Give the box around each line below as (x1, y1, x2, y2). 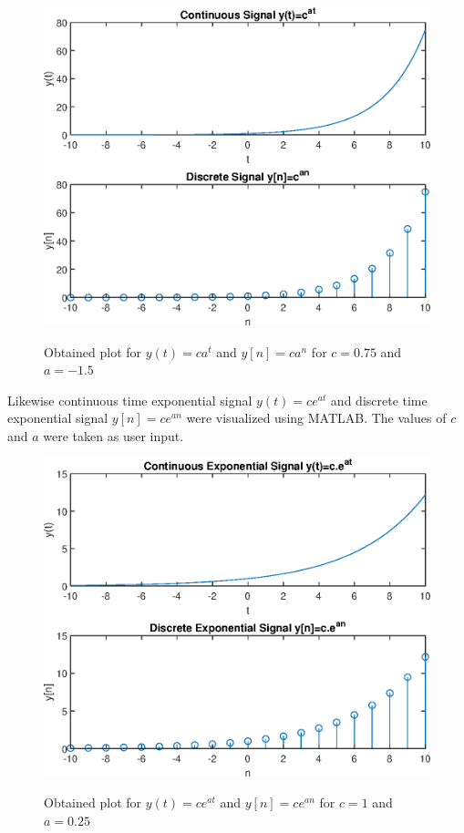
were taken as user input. (43, 427, 184, 445)
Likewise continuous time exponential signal (7, 390, 253, 409)
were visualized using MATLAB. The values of (186, 408, 447, 427)
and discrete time (330, 390, 428, 409)
